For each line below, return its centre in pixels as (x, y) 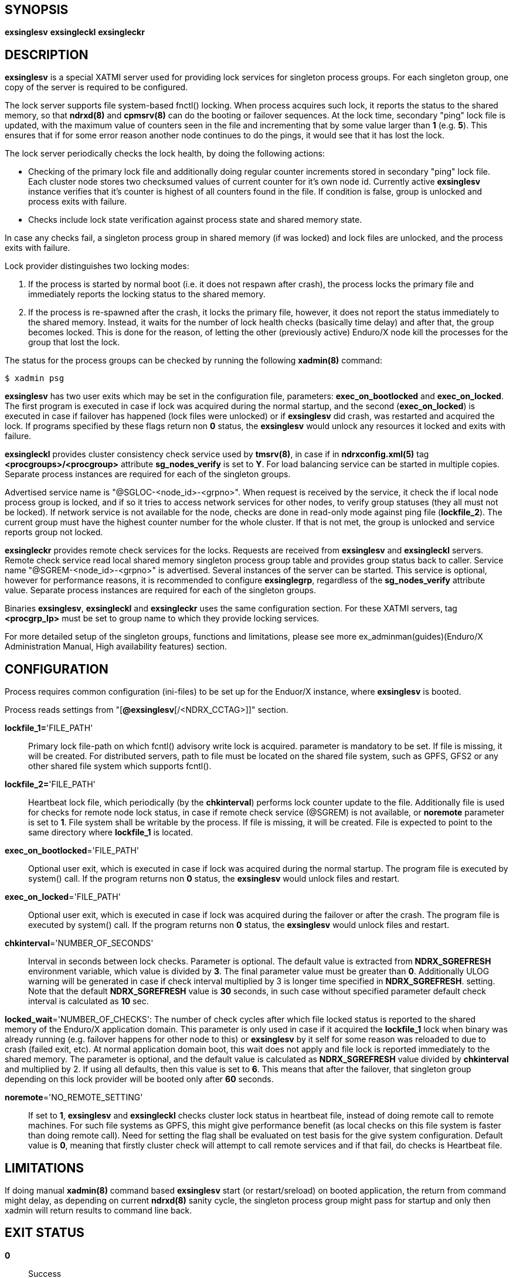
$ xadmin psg (35, 378)
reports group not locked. (54, 532)
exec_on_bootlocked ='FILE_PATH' (72, 851)
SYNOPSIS (37, 10)
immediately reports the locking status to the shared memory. (147, 294)
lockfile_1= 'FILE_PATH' (49, 728)
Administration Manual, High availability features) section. (116, 647)
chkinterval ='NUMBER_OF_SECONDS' (79, 943)
